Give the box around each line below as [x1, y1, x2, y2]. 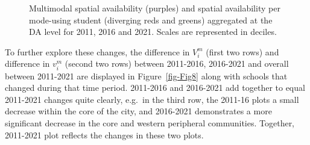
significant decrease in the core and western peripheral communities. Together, [5, 116, 295, 129]
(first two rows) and [206, 45, 279, 58]
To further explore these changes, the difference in [5, 45, 190, 58]
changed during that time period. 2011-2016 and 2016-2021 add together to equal [5, 81, 305, 94]
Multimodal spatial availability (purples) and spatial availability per [29, 2, 280, 14]
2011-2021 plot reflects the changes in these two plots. [5, 128, 204, 141]
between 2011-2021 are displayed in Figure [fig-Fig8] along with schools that [5, 69, 288, 82]
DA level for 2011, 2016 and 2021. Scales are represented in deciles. [29, 25, 277, 38]
